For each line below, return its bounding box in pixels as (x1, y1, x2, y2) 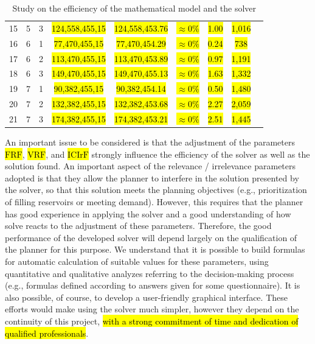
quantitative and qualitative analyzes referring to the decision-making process (5, 267, 294, 279)
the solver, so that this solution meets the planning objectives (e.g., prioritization (5, 183, 307, 196)
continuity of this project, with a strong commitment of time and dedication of (5, 314, 299, 327)
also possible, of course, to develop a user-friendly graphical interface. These (5, 290, 288, 303)
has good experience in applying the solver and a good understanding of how (5, 207, 291, 220)
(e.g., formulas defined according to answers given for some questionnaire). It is (5, 279, 300, 292)
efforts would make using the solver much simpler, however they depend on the (5, 303, 299, 315)
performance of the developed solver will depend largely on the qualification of (5, 231, 297, 244)
